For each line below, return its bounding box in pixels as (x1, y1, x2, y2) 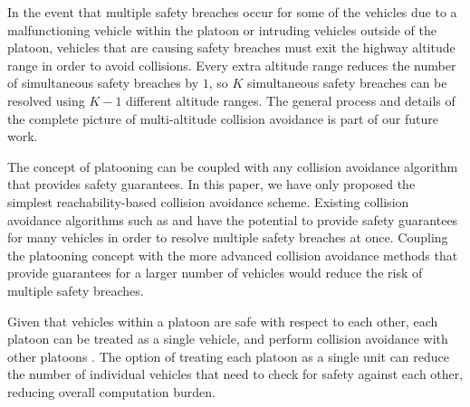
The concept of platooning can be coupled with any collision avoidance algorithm (7, 156, 458, 175)
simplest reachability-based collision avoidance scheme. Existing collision (7, 192, 409, 211)
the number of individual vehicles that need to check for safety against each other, (7, 364, 464, 383)
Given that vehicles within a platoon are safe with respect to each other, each (7, 311, 438, 330)
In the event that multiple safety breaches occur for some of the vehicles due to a (7, 3, 457, 21)
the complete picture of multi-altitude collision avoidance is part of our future (7, 109, 438, 128)
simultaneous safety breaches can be (247, 73, 447, 92)
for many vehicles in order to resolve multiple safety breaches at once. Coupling (7, 228, 448, 247)
